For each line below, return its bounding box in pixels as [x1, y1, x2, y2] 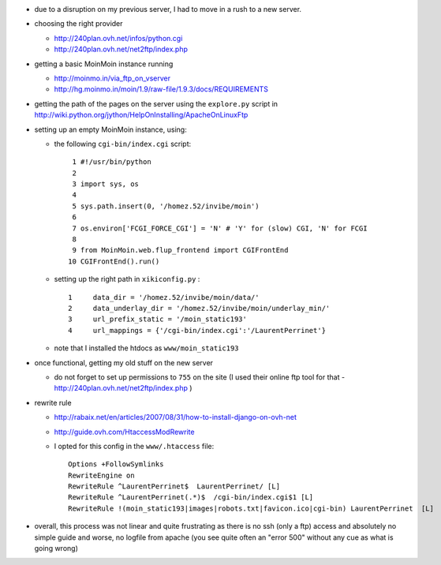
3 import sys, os [72, 180, 140, 189]
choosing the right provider [34, 19, 123, 28]
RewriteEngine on [68, 470, 135, 480]
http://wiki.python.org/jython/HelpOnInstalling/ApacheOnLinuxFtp [34, 110, 249, 120]
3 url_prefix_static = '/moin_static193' [68, 315, 248, 324]
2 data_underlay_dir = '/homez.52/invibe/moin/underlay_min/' [68, 304, 331, 312]
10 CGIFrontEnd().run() [68, 256, 160, 266]
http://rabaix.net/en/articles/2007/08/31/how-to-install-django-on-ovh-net [54, 413, 297, 422]
